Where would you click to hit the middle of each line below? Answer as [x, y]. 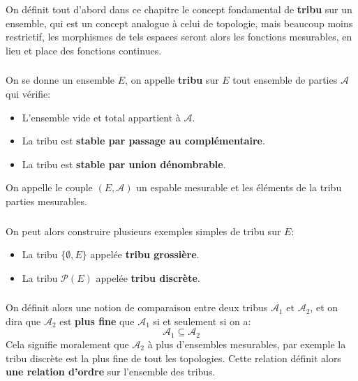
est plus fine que [97, 321]
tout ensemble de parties [285, 80]
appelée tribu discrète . [148, 277]
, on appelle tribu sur [172, 80]
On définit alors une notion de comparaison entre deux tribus [137, 307]
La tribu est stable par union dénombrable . [124, 164]
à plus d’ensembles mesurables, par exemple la [247, 344]
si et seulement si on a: [202, 321]
